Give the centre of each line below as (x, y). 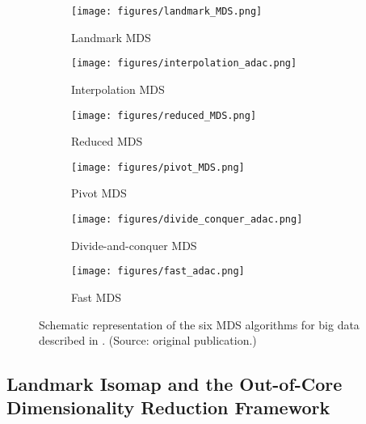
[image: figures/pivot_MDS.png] (158, 167)
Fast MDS (96, 297)
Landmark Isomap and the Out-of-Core (175, 384)
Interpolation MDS (118, 89)
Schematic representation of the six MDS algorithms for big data (199, 324)
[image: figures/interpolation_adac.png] (184, 64)
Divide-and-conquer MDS (134, 245)
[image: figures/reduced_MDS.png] (164, 115)
